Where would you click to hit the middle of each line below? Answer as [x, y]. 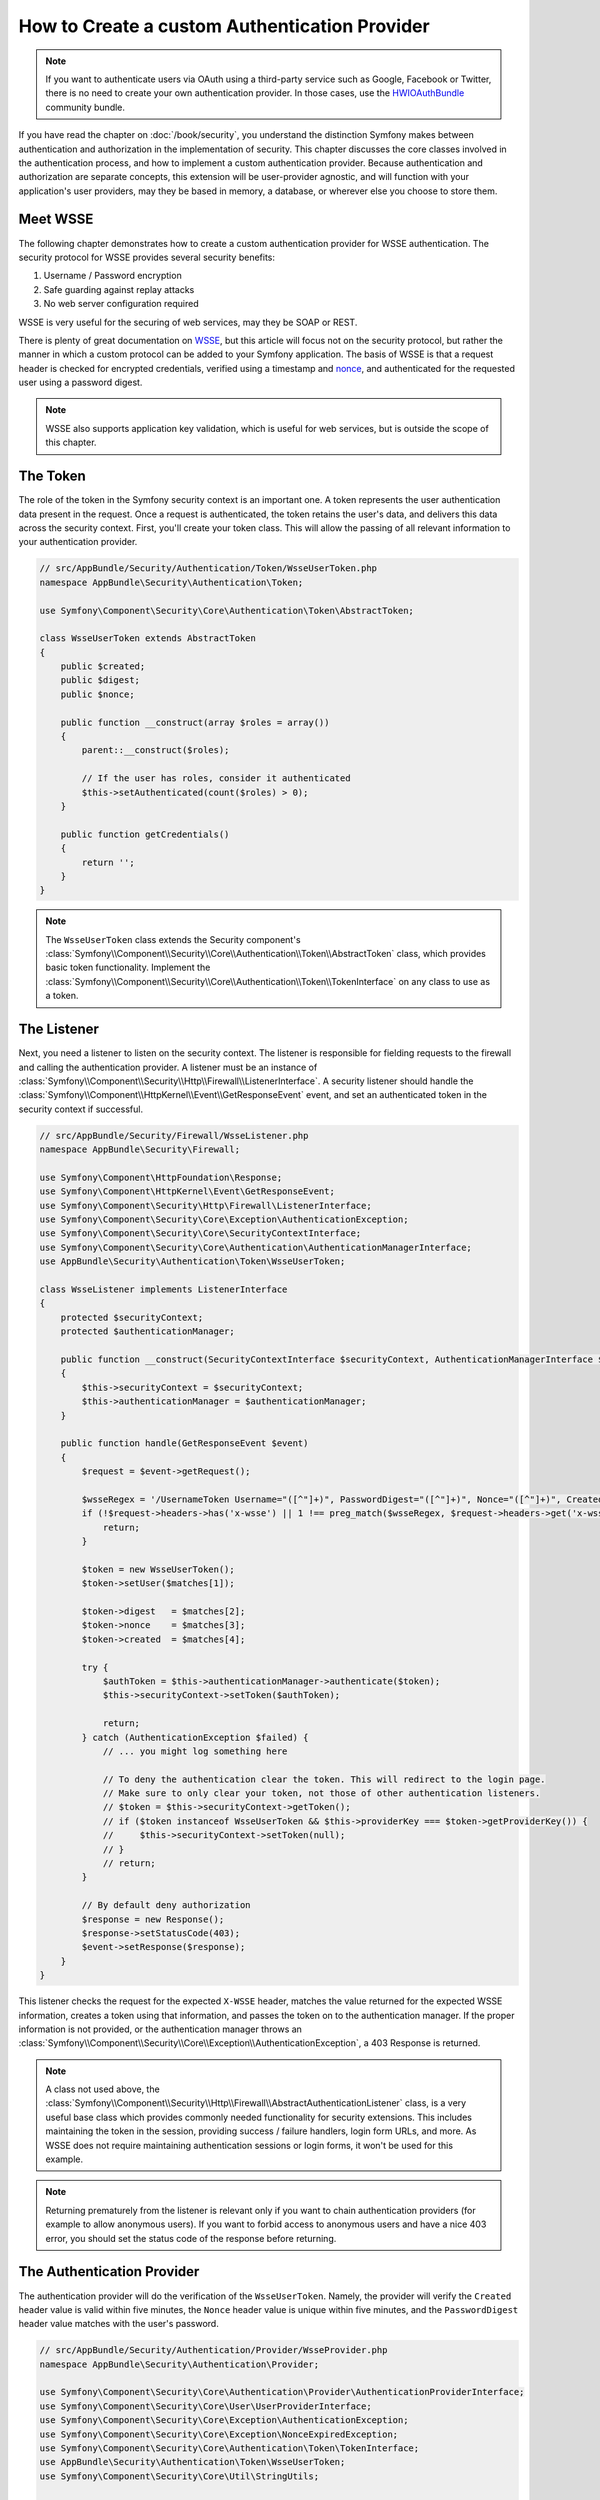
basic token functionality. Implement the [128, 967]
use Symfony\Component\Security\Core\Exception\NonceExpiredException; [219, 2434]
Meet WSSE [56, 219]
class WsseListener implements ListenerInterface [163, 1289]
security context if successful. [81, 1109]
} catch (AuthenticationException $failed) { [195, 1737]
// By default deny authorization [166, 1905]
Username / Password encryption [112, 276]
